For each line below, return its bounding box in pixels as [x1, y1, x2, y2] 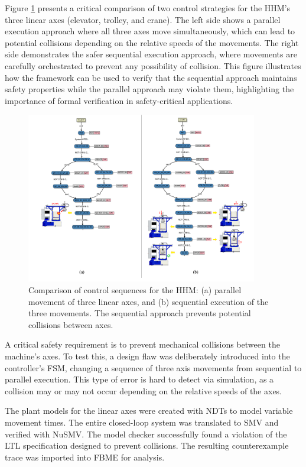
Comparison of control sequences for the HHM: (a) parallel [28, 284, 242, 296]
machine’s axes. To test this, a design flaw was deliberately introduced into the [5, 350, 290, 362]
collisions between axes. [28, 318, 113, 330]
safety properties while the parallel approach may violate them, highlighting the [5, 83, 294, 95]
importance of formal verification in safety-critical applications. [5, 94, 233, 106]
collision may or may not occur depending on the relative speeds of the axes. [5, 384, 282, 397]
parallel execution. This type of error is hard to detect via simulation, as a [5, 373, 274, 385]
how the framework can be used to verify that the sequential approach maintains [5, 71, 297, 83]
